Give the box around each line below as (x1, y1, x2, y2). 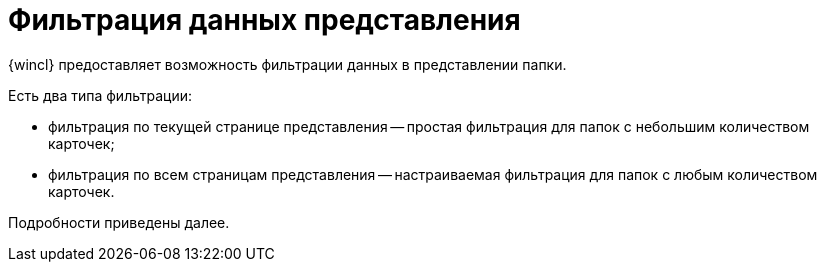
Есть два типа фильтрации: (8, 86, 193, 104)
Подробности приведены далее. (8, 213, 230, 231)
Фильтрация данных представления (8, 3, 521, 37)
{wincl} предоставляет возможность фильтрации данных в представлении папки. (8, 55, 567, 73)
